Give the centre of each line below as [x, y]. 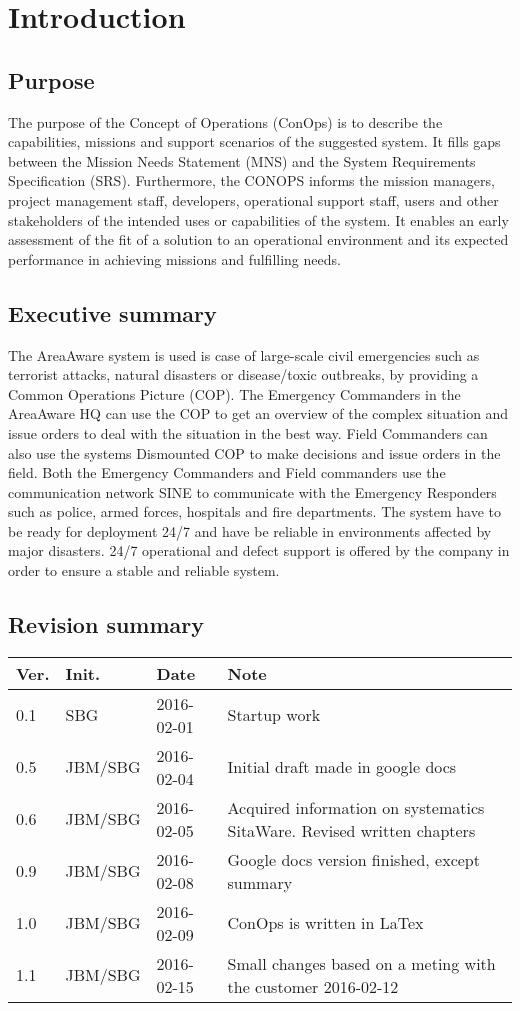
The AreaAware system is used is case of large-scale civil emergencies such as [244, 354]
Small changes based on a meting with [361, 963]
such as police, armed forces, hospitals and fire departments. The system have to [255, 511]
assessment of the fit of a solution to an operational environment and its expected [258, 239]
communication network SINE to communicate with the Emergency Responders [252, 491]
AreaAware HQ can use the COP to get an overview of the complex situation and [258, 413]
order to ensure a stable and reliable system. [144, 570]
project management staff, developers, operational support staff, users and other [253, 199]
